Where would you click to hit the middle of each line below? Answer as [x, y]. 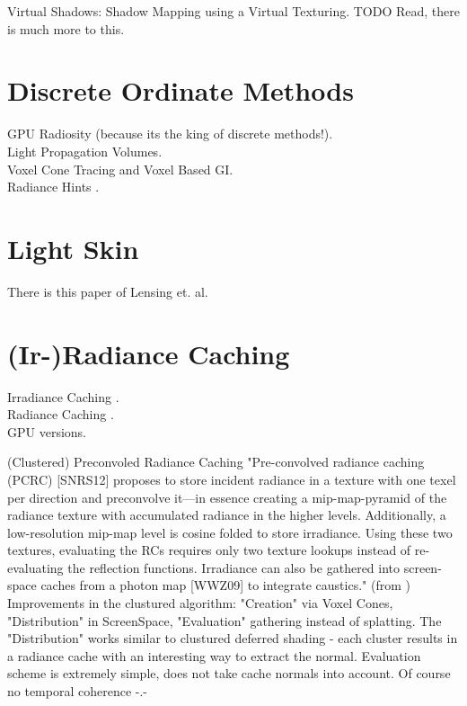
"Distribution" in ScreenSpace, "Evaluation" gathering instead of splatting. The [225, 620]
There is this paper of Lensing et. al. [108, 291]
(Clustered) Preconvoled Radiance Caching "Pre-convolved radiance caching [216, 462]
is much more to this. [66, 28]
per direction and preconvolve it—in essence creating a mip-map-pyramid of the [227, 497]
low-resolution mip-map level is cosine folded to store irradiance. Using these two [230, 532]
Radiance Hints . [53, 187]
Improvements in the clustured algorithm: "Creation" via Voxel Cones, [200, 603]
